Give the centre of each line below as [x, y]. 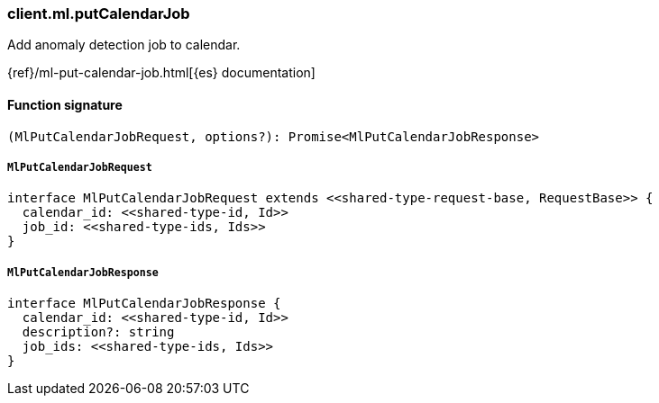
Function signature [65, 104]
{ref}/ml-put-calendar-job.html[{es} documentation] [161, 73]
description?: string [98, 332]
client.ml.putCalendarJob [99, 13]
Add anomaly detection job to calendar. [124, 45]
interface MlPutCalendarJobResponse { [144, 304]
